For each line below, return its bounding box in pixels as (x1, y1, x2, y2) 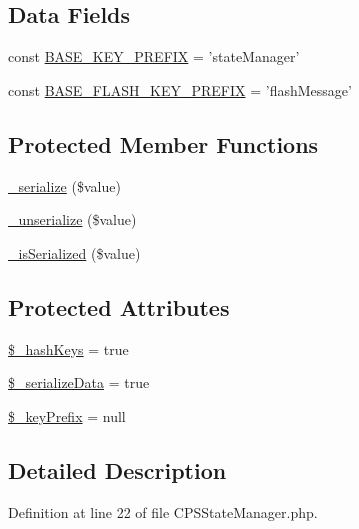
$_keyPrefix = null (8, 405, 126, 426)
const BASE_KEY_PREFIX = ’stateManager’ (8, 46, 300, 67)
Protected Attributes (8, 291, 230, 322)
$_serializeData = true (8, 372, 150, 393)
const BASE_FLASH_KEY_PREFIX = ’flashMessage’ (8, 79, 352, 100)
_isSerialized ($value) (8, 242, 141, 263)
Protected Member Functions (8, 128, 319, 159)
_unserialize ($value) (8, 209, 137, 230)
